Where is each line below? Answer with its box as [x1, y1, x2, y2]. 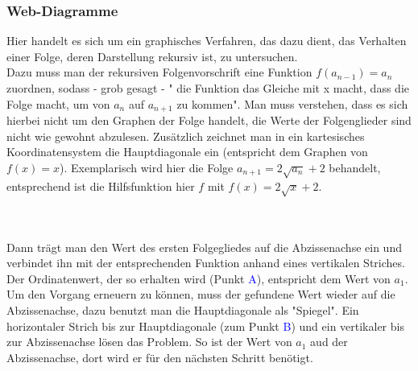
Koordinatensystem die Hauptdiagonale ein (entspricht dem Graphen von [6, 143, 368, 160]
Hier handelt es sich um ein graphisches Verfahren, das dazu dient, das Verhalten [6, 32, 407, 49]
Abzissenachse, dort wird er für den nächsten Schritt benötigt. [6, 348, 313, 365]
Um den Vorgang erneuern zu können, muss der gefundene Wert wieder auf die [6, 286, 395, 303]
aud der [310, 333, 348, 350]
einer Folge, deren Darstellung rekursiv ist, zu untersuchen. [6, 47, 298, 64]
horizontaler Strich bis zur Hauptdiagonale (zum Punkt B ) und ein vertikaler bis [6, 317, 404, 334]
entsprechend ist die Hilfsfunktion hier [6, 177, 195, 194]
